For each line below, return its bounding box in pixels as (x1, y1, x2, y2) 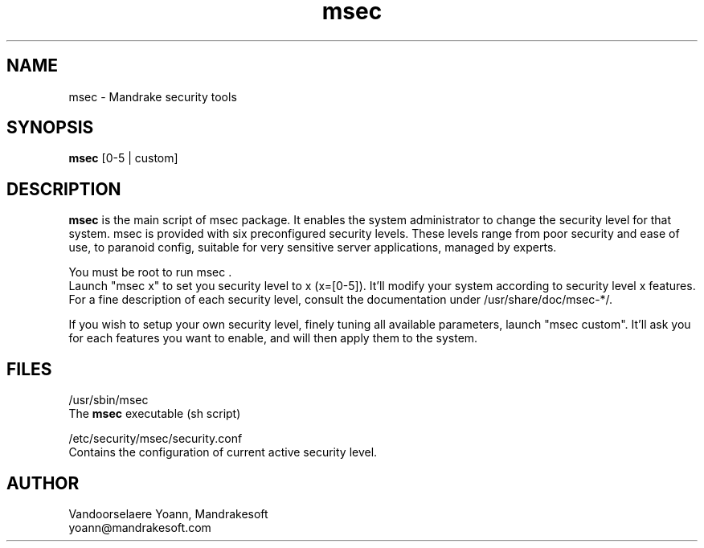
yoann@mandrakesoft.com (68, 520, 211, 534)
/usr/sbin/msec (68, 393, 149, 407)
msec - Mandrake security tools (68, 89, 237, 104)
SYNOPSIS (6, 117, 94, 138)
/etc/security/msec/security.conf (68, 431, 243, 446)
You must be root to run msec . (68, 265, 232, 280)
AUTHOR (6, 472, 80, 493)
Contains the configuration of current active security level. (68, 445, 378, 460)
